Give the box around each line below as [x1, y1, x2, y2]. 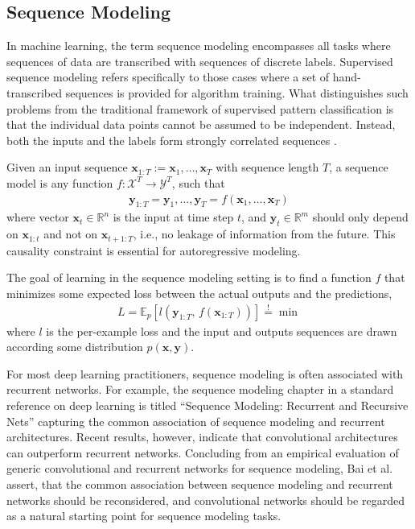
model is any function [6, 174, 113, 191]
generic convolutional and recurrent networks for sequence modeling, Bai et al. [6, 460, 393, 477]
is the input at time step [113, 209, 234, 225]
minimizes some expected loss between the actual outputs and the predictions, [6, 284, 392, 301]
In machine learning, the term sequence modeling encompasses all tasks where [6, 37, 391, 54]
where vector [6, 209, 69, 225]
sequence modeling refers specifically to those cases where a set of [6, 68, 330, 85]
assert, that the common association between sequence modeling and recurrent [6, 476, 393, 492]
